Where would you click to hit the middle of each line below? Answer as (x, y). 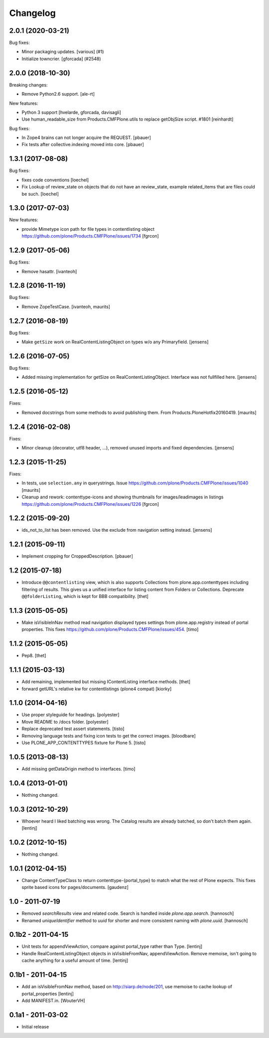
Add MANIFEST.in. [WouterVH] (54, 1000)
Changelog (32, 13)
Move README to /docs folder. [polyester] (65, 722)
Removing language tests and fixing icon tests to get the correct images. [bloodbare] (109, 736)
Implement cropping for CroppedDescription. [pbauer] (77, 556)
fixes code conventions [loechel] (55, 180)
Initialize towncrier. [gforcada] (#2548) (62, 59)
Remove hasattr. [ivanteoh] (49, 271)
